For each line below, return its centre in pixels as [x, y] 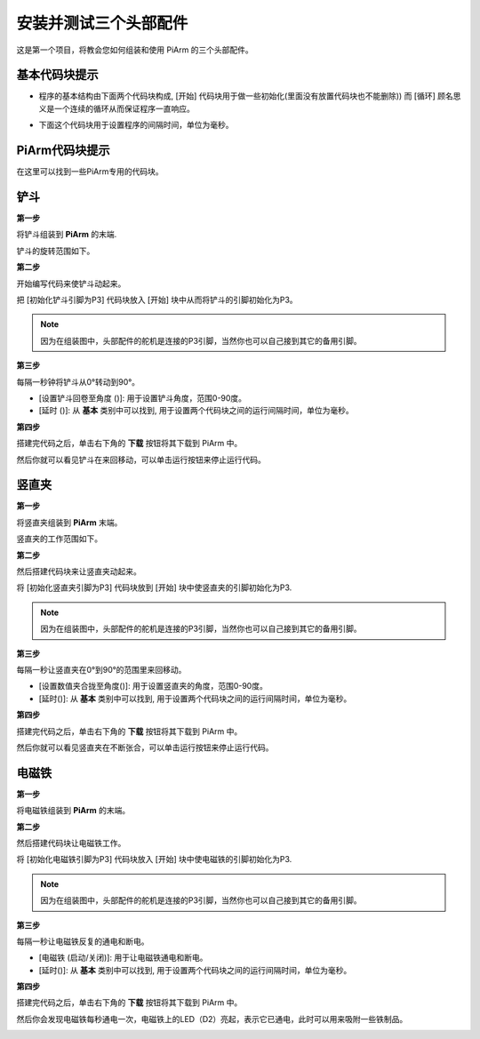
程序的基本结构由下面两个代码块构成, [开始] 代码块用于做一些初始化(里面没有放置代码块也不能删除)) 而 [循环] [237, 96]
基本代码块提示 [57, 75]
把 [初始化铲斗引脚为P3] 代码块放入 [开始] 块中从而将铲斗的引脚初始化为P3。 [157, 300]
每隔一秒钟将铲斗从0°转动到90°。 [78, 381]
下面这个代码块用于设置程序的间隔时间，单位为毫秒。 [136, 125]
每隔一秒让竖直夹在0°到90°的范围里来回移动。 [101, 669]
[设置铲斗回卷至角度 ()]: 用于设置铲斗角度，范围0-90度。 [143, 398]
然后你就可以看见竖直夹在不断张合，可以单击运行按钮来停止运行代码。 [145, 747]
